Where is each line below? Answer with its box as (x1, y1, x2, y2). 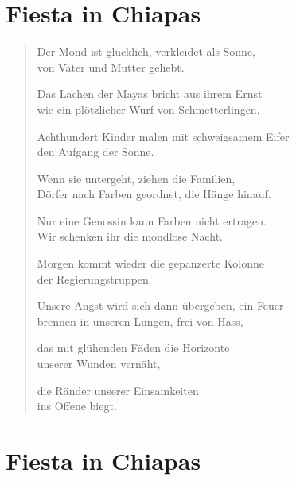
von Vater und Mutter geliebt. (37, 58, 185, 75)
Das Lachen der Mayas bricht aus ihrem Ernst (37, 85, 263, 102)
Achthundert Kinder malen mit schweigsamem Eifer (37, 127, 290, 144)
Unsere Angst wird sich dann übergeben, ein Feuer (37, 297, 284, 314)
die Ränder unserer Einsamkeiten (37, 381, 199, 398)
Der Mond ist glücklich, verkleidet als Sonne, (37, 43, 256, 60)
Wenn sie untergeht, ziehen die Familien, (37, 170, 236, 186)
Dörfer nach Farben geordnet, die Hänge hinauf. (37, 186, 271, 202)
